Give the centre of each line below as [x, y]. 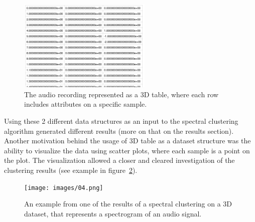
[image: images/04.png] [64, 188]
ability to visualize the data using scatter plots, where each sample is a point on [127, 150]
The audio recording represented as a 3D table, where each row [121, 94]
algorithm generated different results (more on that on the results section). [119, 131]
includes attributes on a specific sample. [86, 104]
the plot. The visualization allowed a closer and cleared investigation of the [119, 160]
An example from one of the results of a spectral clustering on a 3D [128, 204]
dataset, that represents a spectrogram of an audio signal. [113, 213]
